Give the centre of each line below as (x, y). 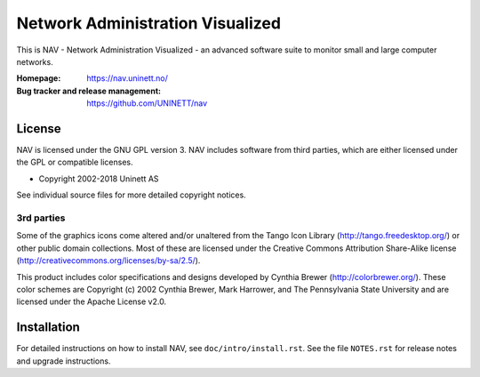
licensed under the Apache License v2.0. (92, 301)
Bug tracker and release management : (89, 91)
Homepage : (39, 78)
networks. (35, 61)
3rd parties (41, 218)
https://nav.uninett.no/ (128, 78)
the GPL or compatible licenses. (75, 162)
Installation (48, 328)
